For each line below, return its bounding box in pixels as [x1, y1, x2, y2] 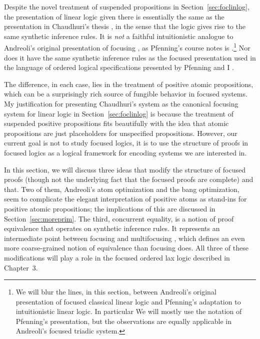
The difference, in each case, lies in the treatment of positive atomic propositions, [4, 78, 253, 89]
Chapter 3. [4, 262, 38, 272]
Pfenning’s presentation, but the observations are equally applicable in [15, 315, 231, 326]
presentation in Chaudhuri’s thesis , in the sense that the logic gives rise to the [4, 21, 245, 31]
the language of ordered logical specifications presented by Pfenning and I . [4, 62, 234, 72]
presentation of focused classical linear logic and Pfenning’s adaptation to [15, 296, 241, 306]
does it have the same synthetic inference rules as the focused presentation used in [4, 52, 256, 62]
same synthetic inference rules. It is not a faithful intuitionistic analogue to [4, 30, 233, 41]
